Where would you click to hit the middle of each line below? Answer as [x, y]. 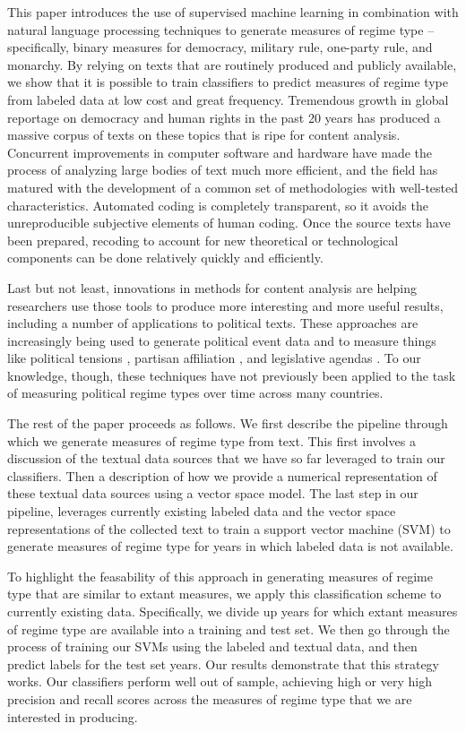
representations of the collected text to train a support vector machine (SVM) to [229, 528]
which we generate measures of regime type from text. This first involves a [211, 440]
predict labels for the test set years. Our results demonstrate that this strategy [223, 663]
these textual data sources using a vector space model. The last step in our [213, 493]
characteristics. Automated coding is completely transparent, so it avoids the [218, 205]
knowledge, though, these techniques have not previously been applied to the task [232, 375]
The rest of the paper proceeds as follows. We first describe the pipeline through [228, 423]
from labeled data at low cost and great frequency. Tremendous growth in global [228, 99]
